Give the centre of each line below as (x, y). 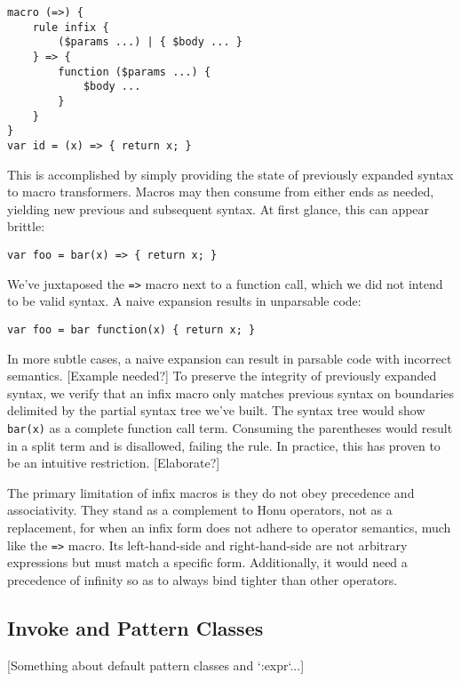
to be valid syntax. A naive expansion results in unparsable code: (184, 301)
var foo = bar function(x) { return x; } (131, 329)
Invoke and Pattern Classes (135, 627)
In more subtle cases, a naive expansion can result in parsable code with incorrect (230, 358)
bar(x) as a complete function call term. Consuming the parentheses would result (230, 427)
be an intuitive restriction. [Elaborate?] (114, 463)
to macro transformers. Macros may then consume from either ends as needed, (221, 192)
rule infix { (71, 27)
